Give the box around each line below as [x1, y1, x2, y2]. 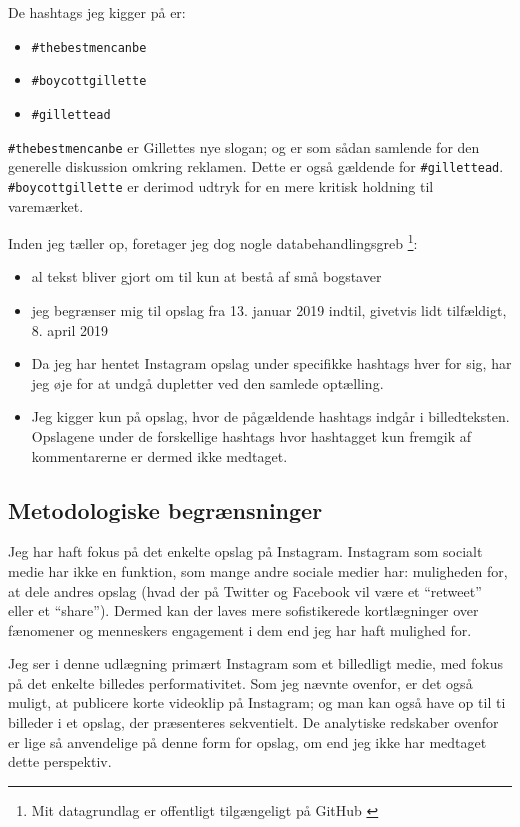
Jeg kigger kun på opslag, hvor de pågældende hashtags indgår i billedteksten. [31, 406, 510, 427]
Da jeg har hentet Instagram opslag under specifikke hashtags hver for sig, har [31, 353, 512, 374]
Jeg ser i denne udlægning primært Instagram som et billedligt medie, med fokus [8, 653, 503, 674]
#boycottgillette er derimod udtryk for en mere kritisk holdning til [8, 175, 434, 196]
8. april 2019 [31, 319, 109, 340]
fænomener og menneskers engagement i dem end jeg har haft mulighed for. [8, 619, 472, 640]
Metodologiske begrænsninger [8, 494, 323, 525]
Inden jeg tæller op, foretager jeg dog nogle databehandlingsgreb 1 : [8, 230, 418, 253]
